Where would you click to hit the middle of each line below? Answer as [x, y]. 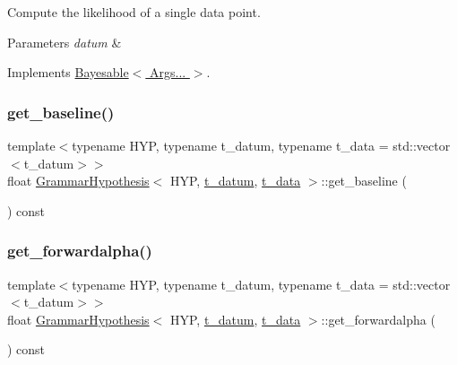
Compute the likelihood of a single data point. [134, 12]
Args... [168, 72]
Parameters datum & [65, 42]
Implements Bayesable [68, 72]
